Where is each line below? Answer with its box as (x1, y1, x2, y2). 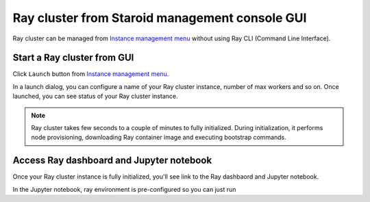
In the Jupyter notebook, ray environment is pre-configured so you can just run (12, 185, 236, 193)
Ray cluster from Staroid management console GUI (12, 10, 307, 25)
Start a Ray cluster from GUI (12, 52, 134, 64)
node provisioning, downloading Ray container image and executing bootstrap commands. (31, 134, 287, 142)
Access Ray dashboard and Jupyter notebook (12, 155, 212, 166)
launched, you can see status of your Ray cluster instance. (12, 92, 178, 101)
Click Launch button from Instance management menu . (12, 70, 169, 78)
